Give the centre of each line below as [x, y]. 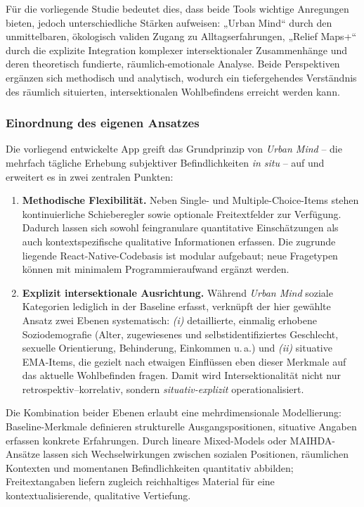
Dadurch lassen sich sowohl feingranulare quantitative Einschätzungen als [180, 227]
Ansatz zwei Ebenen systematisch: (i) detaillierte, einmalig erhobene [169, 320]
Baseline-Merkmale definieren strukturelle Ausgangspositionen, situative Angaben [181, 426]
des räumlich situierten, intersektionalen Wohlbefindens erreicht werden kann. [173, 91]
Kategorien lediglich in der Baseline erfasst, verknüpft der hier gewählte [176, 306]
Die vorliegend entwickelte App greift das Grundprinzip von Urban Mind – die [174, 149]
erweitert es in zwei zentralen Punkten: [90, 176]
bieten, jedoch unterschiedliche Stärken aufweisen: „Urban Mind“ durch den [169, 22]
